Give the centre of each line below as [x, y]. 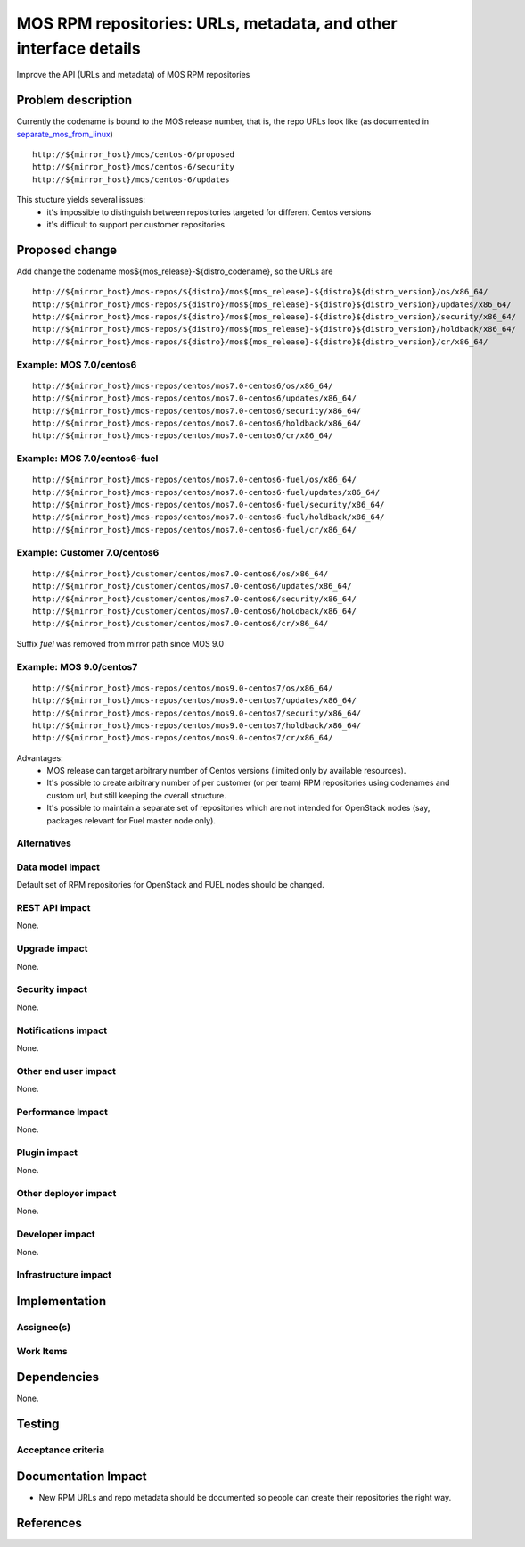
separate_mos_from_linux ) [65, 134]
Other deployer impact [66, 1194]
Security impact [52, 989]
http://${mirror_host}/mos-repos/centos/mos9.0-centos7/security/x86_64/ [197, 713]
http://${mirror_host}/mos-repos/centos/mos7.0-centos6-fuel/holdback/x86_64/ [209, 517]
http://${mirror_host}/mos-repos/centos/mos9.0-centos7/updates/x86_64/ [194, 701]
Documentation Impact [82, 1476]
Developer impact [56, 1234]
